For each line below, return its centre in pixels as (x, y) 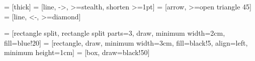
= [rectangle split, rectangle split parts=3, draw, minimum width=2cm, (115, 33)
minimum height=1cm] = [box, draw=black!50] (77, 52)
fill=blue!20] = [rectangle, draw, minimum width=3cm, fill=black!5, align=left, (126, 42)
